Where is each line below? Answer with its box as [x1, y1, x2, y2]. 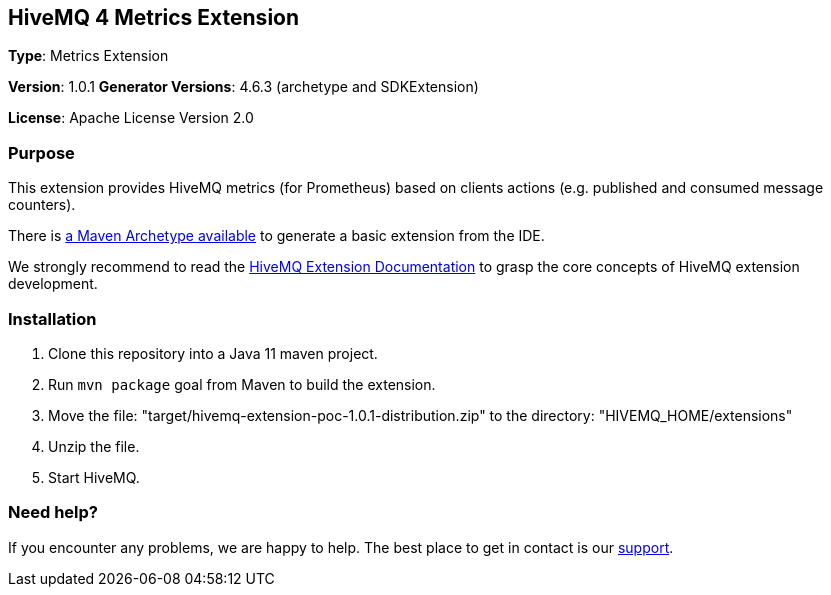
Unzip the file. [48, 437, 140, 455]
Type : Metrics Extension [8, 47, 169, 65]
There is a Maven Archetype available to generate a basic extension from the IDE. [8, 227, 545, 245]
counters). [8, 196, 76, 214]
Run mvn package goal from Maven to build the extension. [48, 375, 436, 393]
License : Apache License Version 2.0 [8, 109, 254, 127]
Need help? [8, 502, 98, 523]
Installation [8, 308, 97, 329]
